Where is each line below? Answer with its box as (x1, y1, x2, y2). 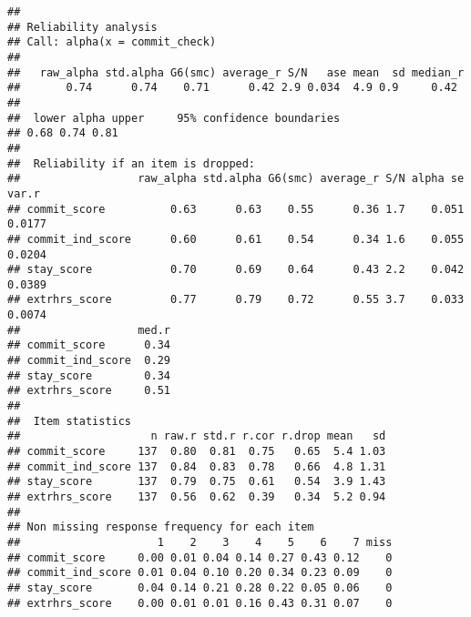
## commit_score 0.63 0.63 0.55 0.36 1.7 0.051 (7, 202, 465, 216)
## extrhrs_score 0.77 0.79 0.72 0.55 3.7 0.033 (7, 293, 465, 307)
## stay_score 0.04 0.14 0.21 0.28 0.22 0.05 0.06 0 (7, 581, 393, 594)
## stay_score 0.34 (7, 369, 170, 382)
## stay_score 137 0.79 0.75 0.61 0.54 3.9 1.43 (7, 475, 386, 489)
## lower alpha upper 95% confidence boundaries (7, 111, 341, 125)
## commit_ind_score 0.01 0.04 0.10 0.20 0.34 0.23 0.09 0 (7, 566, 393, 580)
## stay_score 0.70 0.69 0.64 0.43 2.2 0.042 (7, 263, 465, 277)
